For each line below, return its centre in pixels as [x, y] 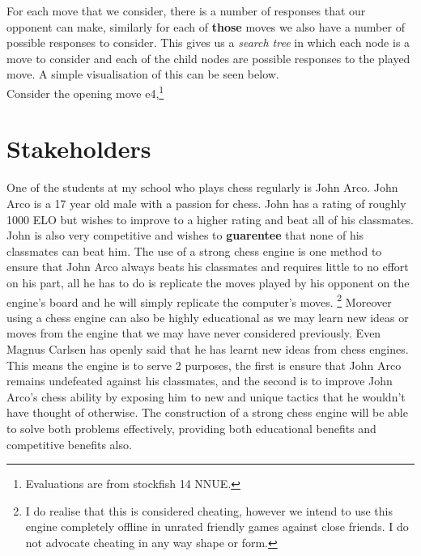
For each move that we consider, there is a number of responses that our [186, 11]
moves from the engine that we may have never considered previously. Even [194, 333]
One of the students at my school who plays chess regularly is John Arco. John [202, 187]
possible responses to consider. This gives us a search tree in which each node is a [208, 42]
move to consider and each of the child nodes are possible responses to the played [208, 58]
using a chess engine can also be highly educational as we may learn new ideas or [208, 317]
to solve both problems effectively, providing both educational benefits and [191, 428]
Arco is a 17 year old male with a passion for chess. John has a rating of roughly [206, 203]
